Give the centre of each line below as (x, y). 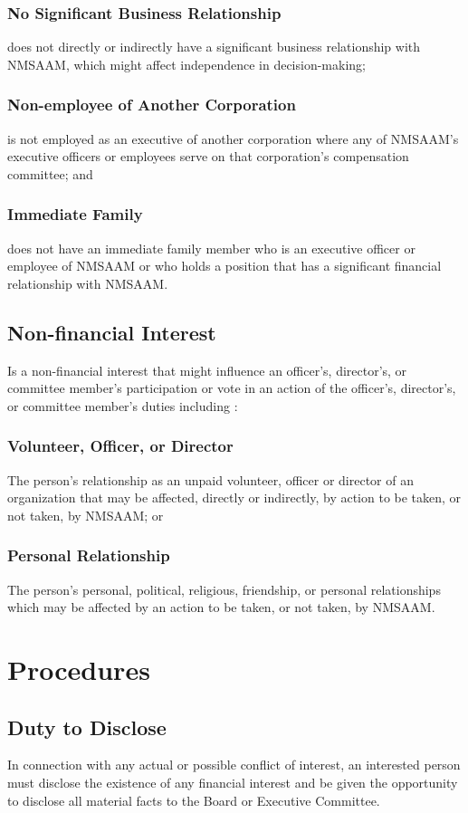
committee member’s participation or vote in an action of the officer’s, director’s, (232, 388)
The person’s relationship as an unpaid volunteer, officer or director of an (210, 479)
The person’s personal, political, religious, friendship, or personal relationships (224, 589)
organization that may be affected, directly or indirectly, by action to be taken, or (234, 497)
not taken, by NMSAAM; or (86, 515)
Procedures (79, 669)
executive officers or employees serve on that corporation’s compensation (208, 156)
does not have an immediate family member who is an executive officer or (211, 248)
